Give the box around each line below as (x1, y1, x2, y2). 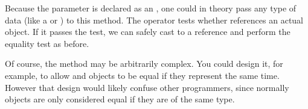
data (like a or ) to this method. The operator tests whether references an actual (5, 13, 304, 26)
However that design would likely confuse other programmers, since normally (5, 81, 289, 93)
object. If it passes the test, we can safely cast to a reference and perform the (5, 25, 290, 38)
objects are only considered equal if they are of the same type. (5, 93, 235, 105)
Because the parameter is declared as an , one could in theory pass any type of (5, 2, 297, 14)
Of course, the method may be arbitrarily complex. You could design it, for (5, 57, 283, 70)
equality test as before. (5, 37, 89, 49)
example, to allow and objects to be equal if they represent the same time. (5, 69, 280, 81)
